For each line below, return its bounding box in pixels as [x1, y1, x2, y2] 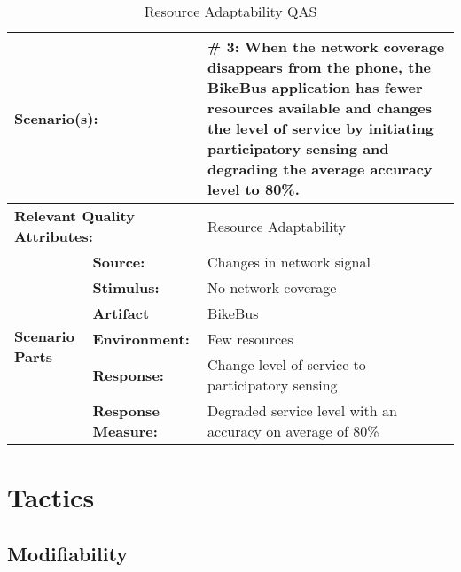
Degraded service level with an [207, 400, 397, 421]
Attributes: [14, 226, 93, 246]
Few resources [207, 329, 293, 349]
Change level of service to [207, 354, 366, 375]
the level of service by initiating [207, 118, 434, 138]
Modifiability [7, 539, 128, 567]
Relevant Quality [14, 205, 135, 226]
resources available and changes [207, 97, 432, 118]
